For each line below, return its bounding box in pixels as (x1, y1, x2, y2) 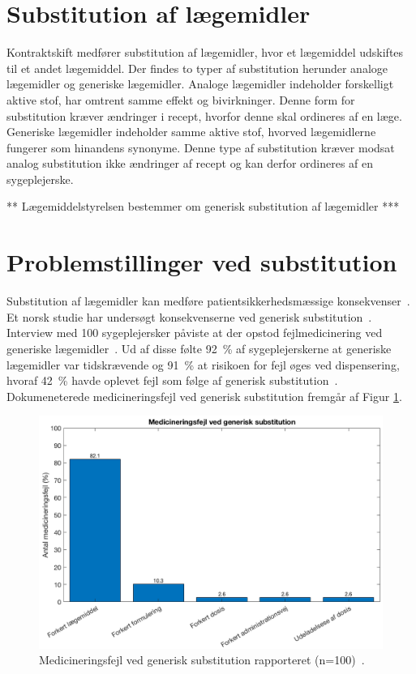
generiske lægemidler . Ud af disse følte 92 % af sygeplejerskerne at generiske (6, 339, 392, 356)
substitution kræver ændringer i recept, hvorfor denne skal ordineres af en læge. (6, 107, 402, 124)
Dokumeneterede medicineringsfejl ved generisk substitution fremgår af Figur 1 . (6, 387, 402, 404)
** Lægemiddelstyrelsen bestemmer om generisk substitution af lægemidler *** (6, 198, 400, 215)
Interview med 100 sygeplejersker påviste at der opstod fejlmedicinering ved (6, 324, 383, 341)
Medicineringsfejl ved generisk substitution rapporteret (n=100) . (39, 651, 365, 668)
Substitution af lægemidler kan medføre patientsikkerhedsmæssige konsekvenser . (6, 292, 410, 309)
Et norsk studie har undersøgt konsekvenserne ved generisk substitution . (6, 308, 372, 325)
